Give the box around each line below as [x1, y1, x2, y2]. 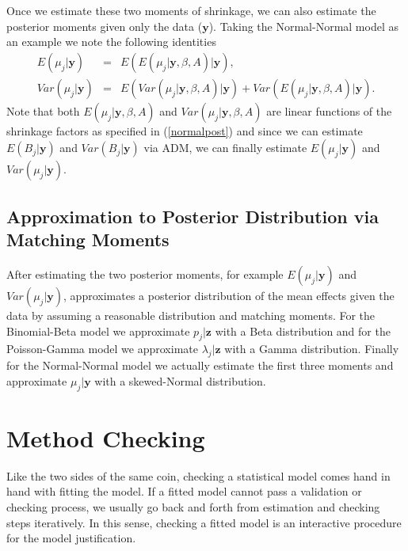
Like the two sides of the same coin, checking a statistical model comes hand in [6, 467, 391, 484]
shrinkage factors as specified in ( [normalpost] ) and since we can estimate [6, 122, 363, 139]
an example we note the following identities [6, 33, 216, 50]
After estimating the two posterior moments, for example [6, 266, 284, 283]
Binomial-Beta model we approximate [6, 322, 190, 339]
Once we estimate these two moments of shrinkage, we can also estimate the [6, 2, 376, 18]
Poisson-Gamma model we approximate [6, 340, 198, 357]
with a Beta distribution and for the [215, 322, 391, 339]
